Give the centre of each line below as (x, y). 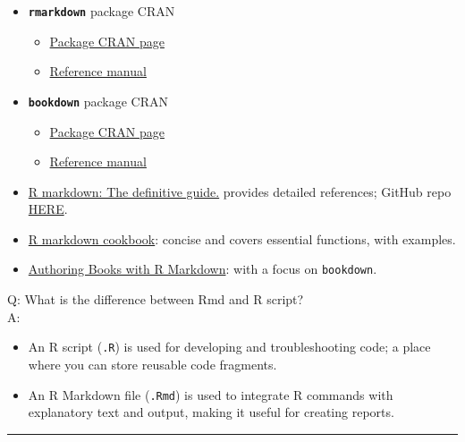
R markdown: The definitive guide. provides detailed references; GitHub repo (240, 191)
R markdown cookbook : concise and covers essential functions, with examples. (242, 238)
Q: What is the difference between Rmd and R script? (156, 299)
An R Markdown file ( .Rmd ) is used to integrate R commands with (211, 394)
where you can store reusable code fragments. (152, 364)
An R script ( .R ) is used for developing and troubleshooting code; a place (229, 347)
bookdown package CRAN (98, 101)
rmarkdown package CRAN (101, 11)
